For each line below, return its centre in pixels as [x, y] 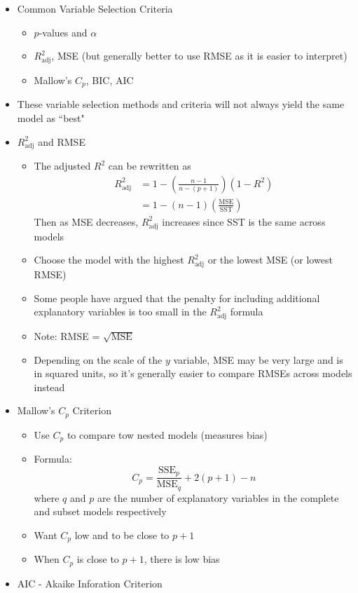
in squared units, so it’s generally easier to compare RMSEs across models [193, 373]
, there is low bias [182, 559]
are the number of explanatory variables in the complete [218, 497]
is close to [98, 559]
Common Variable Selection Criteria [95, 8]
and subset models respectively [100, 511]
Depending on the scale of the [98, 359]
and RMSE [62, 141]
